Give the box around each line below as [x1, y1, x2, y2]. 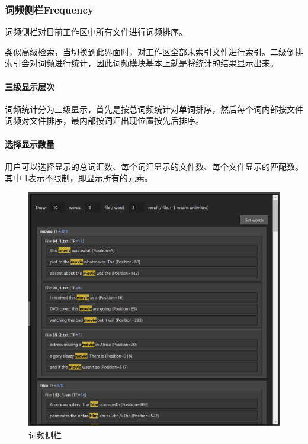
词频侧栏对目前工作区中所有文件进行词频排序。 [5, 25, 187, 38]
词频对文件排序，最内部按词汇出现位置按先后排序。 [5, 114, 204, 127]
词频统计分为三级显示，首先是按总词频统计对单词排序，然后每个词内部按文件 [5, 102, 303, 115]
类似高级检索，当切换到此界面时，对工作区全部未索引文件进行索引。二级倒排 [5, 45, 303, 57]
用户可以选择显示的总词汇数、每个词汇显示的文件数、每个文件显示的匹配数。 [5, 160, 303, 172]
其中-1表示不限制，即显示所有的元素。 [5, 172, 153, 184]
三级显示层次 [5, 80, 54, 92]
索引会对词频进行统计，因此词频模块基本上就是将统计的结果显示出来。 [5, 57, 278, 69]
